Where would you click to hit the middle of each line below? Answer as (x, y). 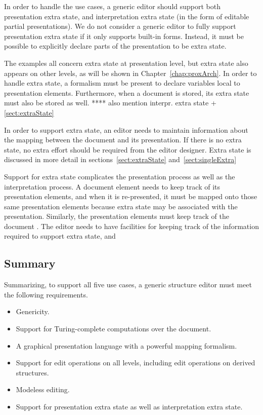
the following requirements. (46, 294)
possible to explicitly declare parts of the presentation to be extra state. (115, 46)
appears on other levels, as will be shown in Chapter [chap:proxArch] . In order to (130, 73)
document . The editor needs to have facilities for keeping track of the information (131, 226)
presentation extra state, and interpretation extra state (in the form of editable (127, 16)
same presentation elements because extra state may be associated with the (121, 206)
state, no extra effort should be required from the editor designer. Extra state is (128, 149)
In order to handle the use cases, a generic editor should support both (112, 6)
